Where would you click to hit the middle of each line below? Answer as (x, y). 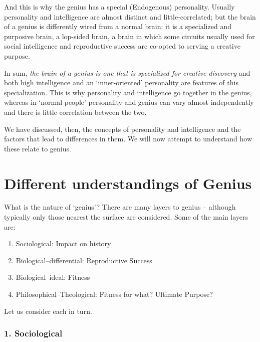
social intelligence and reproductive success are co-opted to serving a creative (122, 46)
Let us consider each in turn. (48, 311)
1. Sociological (33, 333)
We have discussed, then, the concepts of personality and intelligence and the (122, 129)
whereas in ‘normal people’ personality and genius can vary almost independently (129, 102)
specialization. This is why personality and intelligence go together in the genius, (128, 92)
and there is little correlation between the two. (75, 112)
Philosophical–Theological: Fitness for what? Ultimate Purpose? (114, 294)
